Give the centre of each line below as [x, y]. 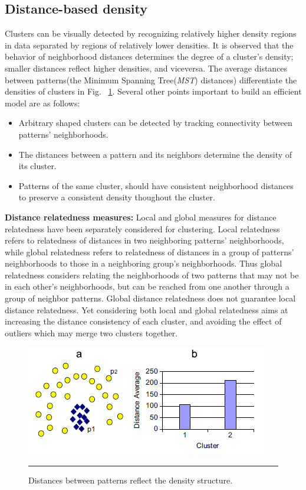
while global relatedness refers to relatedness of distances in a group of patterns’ [149, 252]
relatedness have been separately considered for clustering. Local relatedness [142, 228]
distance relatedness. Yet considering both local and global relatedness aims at [147, 309]
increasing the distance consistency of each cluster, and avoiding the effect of [143, 321]
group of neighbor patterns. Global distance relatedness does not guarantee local [150, 298]
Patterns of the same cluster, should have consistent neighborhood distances [156, 185]
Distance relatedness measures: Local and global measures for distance [141, 217]
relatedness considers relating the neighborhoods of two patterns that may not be [152, 275]
